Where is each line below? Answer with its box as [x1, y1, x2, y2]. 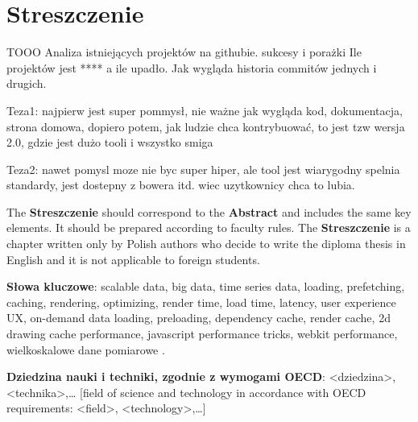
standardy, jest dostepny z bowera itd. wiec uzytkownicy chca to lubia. [6, 176, 355, 193]
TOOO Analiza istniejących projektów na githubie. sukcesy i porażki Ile [6, 43, 362, 60]
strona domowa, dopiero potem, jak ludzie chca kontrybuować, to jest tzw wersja [6, 118, 405, 134]
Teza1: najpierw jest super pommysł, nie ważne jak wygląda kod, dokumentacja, [6, 101, 403, 118]
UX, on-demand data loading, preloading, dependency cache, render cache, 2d [6, 309, 391, 326]
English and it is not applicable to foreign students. [6, 250, 260, 267]
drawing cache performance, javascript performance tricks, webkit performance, [6, 325, 398, 342]
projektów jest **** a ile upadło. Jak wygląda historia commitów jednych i [6, 59, 377, 76]
